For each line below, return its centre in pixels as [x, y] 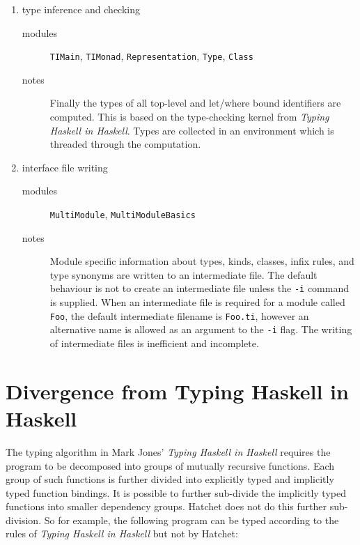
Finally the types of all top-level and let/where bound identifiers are [195, 103]
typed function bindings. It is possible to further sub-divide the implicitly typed [176, 492]
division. [24, 520]
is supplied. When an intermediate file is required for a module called [197, 302]
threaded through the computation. [125, 144]
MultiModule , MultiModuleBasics [123, 214]
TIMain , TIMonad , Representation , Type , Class [151, 56]
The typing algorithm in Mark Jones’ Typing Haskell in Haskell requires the [168, 451]
